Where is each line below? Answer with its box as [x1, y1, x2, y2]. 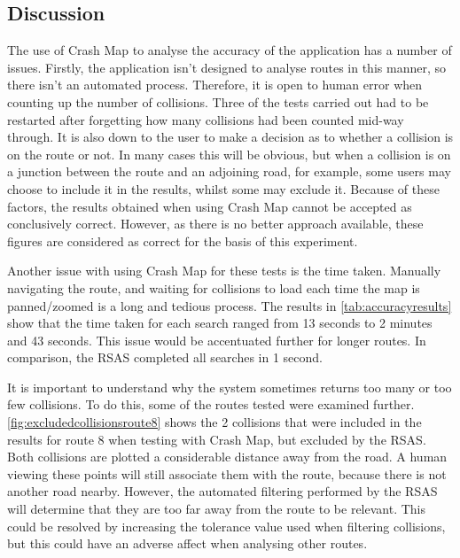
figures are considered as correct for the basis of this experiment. [7, 231, 358, 250]
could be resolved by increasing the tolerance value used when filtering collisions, [7, 516, 446, 535]
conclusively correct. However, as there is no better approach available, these [7, 214, 424, 233]
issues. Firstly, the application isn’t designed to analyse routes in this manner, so [7, 58, 446, 76]
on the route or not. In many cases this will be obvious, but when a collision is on [7, 144, 451, 163]
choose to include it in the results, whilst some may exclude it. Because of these [7, 179, 440, 198]
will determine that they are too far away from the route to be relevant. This [7, 500, 426, 518]
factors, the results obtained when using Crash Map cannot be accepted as [7, 197, 412, 215]
